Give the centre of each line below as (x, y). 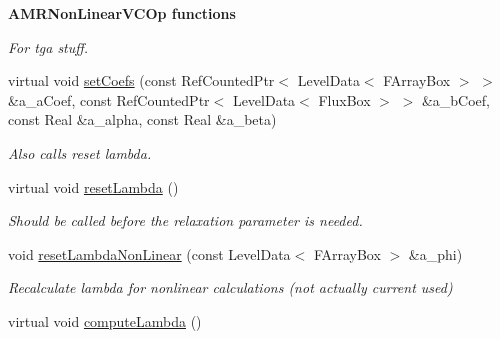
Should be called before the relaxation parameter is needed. (185, 220)
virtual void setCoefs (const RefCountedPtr (141, 80)
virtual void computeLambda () (105, 320)
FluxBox (344, 99)
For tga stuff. (48, 46)
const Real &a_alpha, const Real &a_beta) (142, 119)
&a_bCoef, (455, 99)
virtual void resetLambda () (93, 186)
